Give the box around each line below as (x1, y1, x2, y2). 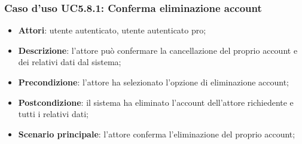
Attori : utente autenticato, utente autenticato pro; (18, 24, 206, 36)
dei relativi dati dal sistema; (18, 56, 121, 68)
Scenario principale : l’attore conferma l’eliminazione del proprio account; (18, 127, 295, 140)
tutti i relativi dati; (18, 108, 89, 120)
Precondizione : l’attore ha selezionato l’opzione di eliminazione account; (18, 76, 289, 88)
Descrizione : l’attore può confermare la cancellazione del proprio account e (18, 44, 298, 56)
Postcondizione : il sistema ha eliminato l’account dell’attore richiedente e (18, 96, 294, 108)
